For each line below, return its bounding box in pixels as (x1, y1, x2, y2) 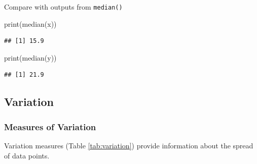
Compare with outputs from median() (4, 2, 123, 12)
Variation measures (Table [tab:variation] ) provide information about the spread (4, 140, 253, 151)
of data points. (4, 150, 50, 160)
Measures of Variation (4, 120, 96, 133)
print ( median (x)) (4, 18, 57, 29)
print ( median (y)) (4, 52, 57, 63)
